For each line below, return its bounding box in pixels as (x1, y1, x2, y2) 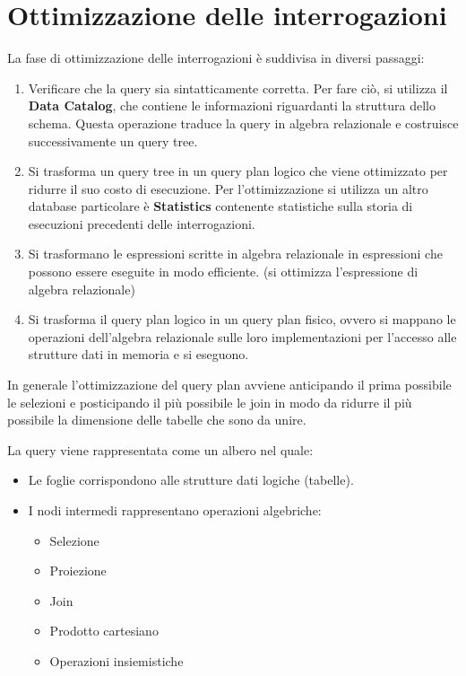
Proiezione (49, 561, 107, 580)
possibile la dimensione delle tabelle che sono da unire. (7, 410, 306, 429)
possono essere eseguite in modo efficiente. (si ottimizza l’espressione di (28, 262, 419, 281)
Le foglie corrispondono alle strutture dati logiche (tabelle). (28, 470, 354, 489)
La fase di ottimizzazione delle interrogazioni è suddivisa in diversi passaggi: (7, 48, 425, 67)
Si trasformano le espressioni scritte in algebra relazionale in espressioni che (28, 244, 443, 263)
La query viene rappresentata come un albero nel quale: (7, 440, 314, 459)
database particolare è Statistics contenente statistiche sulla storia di (28, 197, 413, 215)
